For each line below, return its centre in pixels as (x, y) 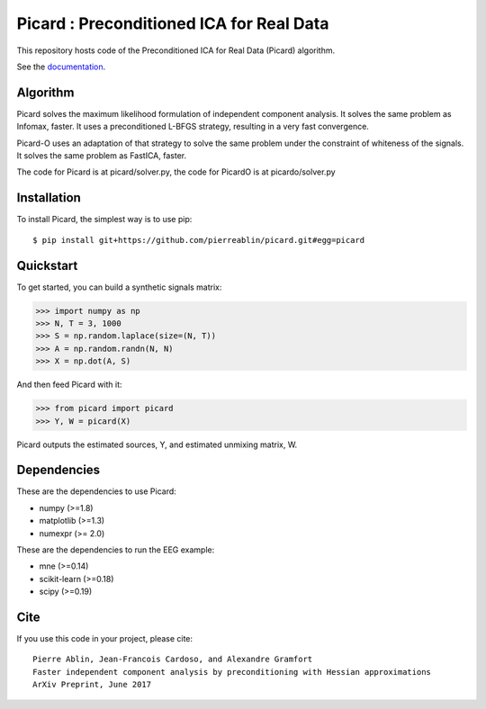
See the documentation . (61, 67)
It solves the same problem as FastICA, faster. (102, 156)
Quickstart (47, 265)
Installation (49, 198)
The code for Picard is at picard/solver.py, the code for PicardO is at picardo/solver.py (176, 172)
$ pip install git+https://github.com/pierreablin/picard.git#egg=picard (199, 240)
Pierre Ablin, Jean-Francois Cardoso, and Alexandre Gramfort (173, 660)
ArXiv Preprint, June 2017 (92, 685)
